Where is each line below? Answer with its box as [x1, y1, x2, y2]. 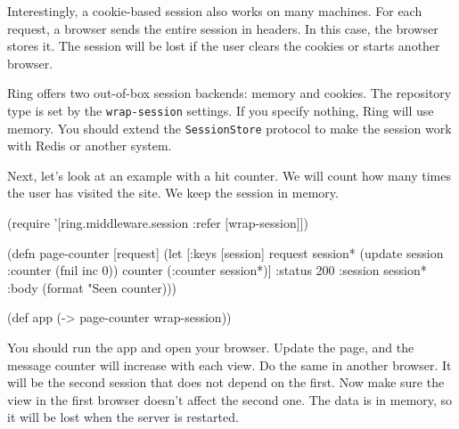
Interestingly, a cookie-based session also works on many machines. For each [7, 2, 422, 20]
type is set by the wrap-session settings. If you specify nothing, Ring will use [7, 101, 434, 119]
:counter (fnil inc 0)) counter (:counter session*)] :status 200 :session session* [7, 261, 427, 279]
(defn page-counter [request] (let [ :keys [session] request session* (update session [7, 243, 444, 262]
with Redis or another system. [7, 136, 172, 155]
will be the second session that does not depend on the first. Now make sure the [7, 373, 445, 392]
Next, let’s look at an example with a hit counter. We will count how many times [7, 166, 451, 184]
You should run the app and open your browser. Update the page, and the [7, 338, 414, 357]
